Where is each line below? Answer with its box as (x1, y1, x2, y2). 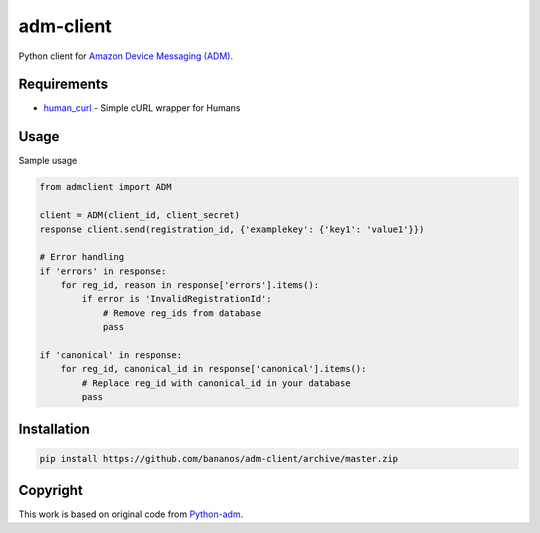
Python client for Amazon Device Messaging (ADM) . (18, 50, 234, 62)
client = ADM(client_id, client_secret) (39, 210, 240, 221)
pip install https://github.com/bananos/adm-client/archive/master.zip (39, 453, 399, 464)
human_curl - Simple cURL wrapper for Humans (43, 102, 241, 114)
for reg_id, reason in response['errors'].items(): (60, 280, 320, 291)
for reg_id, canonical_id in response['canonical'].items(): (60, 363, 367, 375)
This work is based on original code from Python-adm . (18, 508, 244, 520)
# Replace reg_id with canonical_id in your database (81, 377, 351, 389)
